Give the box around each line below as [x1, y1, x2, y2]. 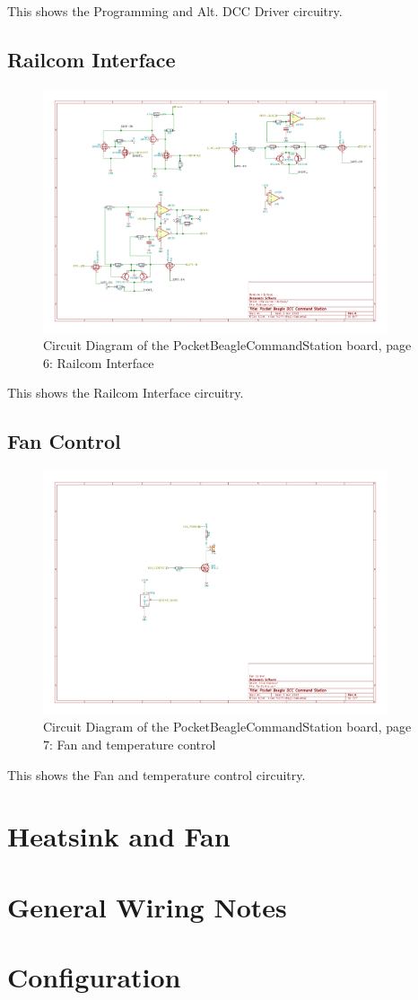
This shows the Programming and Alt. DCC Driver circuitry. [7, 2, 343, 20]
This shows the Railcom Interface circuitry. [7, 383, 244, 402]
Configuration [7, 959, 181, 996]
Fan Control [7, 427, 121, 455]
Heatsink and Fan [7, 818, 231, 855]
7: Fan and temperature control [43, 735, 216, 754]
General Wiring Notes [7, 888, 287, 925]
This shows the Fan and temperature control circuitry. [7, 765, 306, 784]
